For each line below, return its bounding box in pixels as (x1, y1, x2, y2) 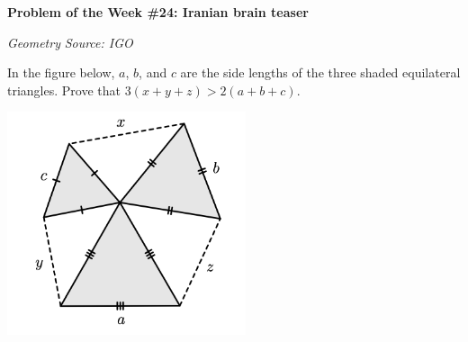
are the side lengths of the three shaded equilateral (180, 63, 461, 82)
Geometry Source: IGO (7, 32, 133, 51)
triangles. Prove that (7, 80, 121, 99)
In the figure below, (7, 63, 115, 82)
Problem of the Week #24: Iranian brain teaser (7, 3, 309, 21)
